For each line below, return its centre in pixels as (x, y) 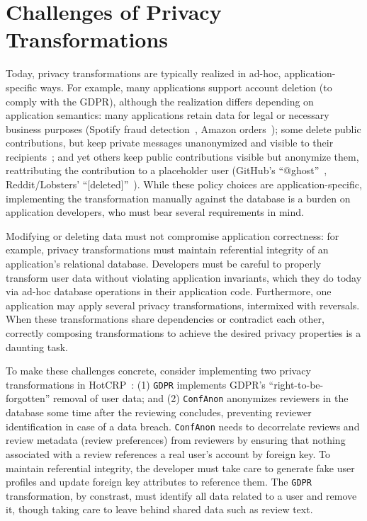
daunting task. (37, 347)
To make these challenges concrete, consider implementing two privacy (158, 371)
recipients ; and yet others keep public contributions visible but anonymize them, (182, 156)
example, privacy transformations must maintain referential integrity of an (167, 250)
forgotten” (28, 398)
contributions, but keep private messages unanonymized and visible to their (170, 143)
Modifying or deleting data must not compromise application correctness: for (173, 235)
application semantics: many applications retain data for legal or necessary (168, 115)
